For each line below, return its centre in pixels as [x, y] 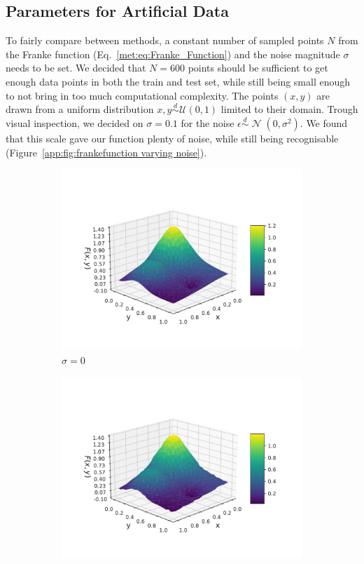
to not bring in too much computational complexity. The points [142, 95]
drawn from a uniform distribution [80, 109]
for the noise [208, 123]
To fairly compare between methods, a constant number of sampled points [165, 40]
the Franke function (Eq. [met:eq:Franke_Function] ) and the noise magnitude [173, 54]
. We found [324, 123]
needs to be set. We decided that [76, 68]
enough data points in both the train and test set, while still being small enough [178, 81]
